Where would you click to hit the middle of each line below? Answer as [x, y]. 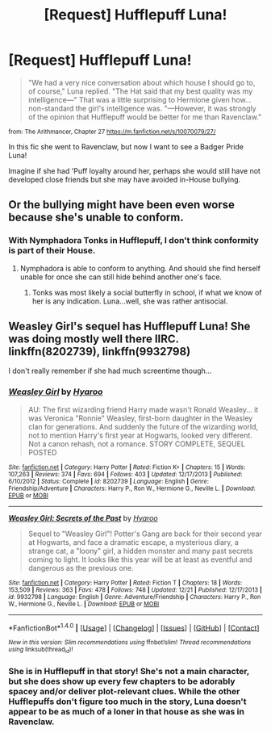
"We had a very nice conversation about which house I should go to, [142, 82]
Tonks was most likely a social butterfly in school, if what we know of [147, 292]
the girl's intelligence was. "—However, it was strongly [166, 108]
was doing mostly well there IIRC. [94, 339]
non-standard [51, 108]
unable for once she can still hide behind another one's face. [121, 277]
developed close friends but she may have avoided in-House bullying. [125, 179]
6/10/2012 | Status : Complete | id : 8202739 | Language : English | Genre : [109, 481]
